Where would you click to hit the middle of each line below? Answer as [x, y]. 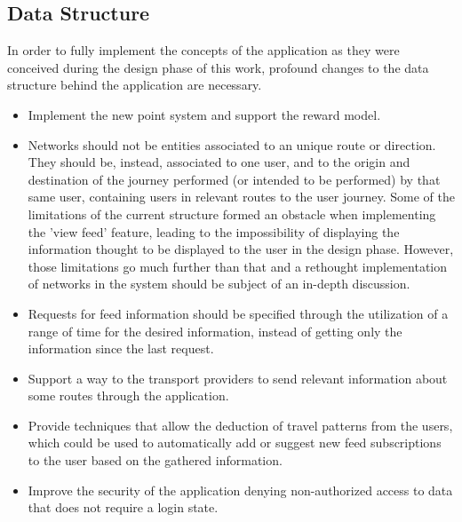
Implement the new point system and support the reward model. [204, 114]
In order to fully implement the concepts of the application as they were [203, 50]
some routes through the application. [128, 395]
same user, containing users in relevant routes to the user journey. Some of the [241, 197]
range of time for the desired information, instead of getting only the [215, 331]
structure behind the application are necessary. [135, 85]
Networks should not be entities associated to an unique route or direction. [232, 144]
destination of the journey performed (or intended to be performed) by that [234, 179]
